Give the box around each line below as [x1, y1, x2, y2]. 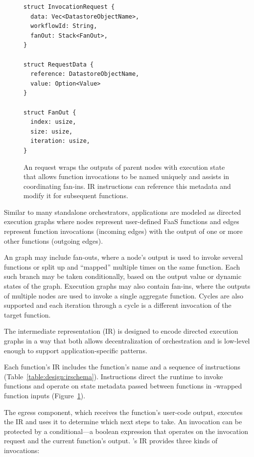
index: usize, [30, 118, 76, 126]
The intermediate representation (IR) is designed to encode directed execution [4, 326, 238, 336]
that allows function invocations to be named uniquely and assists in [23, 171, 230, 182]
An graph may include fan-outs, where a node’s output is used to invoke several [4, 252, 243, 262]
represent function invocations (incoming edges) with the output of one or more [4, 226, 243, 236]
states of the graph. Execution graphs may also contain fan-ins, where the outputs [4, 281, 251, 291]
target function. [4, 309, 51, 320]
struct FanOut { [23, 109, 76, 116]
